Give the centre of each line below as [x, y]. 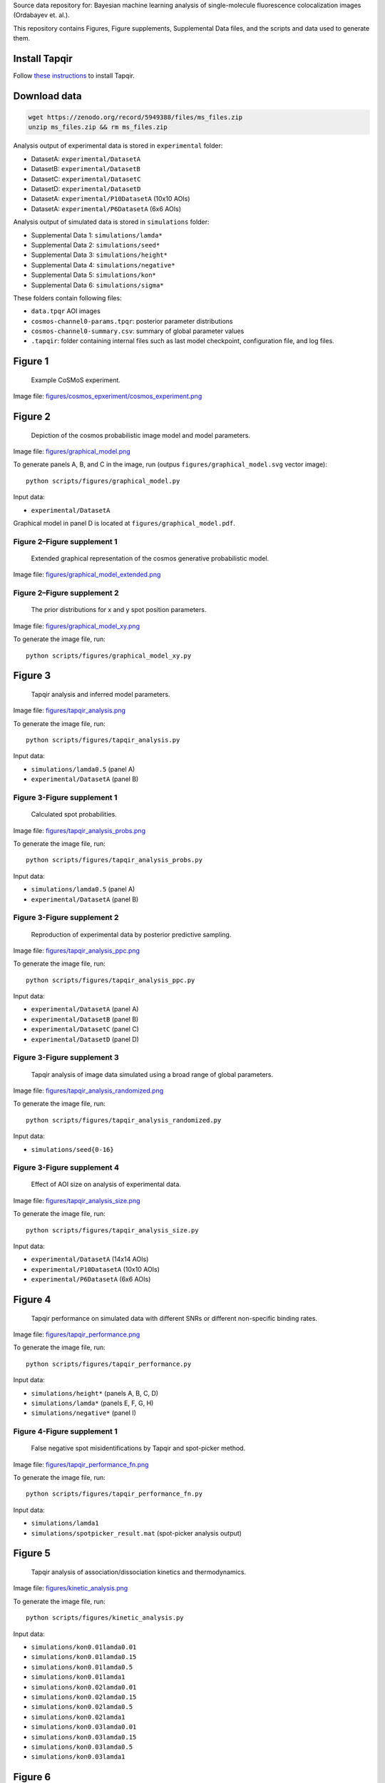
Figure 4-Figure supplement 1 [65, 1431]
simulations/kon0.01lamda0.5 [82, 1667]
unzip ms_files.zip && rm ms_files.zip [98, 127]
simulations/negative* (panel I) [84, 1413]
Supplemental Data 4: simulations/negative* [103, 265]
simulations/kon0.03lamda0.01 [84, 1727]
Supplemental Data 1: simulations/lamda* [97, 235]
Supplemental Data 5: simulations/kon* [94, 275]
